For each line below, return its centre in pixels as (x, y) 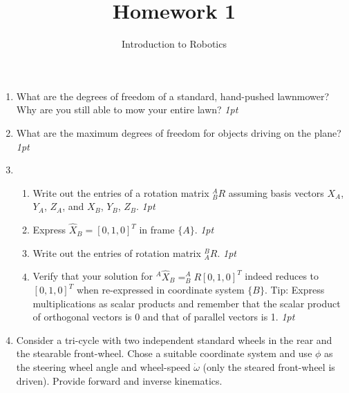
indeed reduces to (282, 276)
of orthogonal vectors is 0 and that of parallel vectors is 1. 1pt (164, 317)
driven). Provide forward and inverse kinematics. (119, 380)
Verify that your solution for (93, 276)
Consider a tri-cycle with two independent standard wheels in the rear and (174, 339)
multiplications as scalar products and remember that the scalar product (187, 303)
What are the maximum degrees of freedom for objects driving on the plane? (179, 132)
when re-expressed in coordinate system (160, 290)
